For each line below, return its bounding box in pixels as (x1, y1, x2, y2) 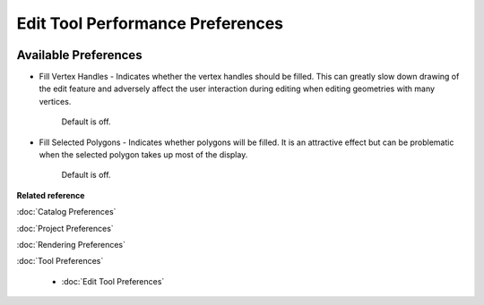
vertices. (39, 96, 72, 106)
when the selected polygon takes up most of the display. (39, 149, 248, 160)
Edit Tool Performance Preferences (16, 13, 284, 33)
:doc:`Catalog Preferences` (16, 207, 117, 217)
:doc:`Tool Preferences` (16, 256, 104, 267)
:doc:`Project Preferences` (16, 223, 114, 233)
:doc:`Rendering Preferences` (16, 239, 125, 250)
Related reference (16, 190, 85, 200)
